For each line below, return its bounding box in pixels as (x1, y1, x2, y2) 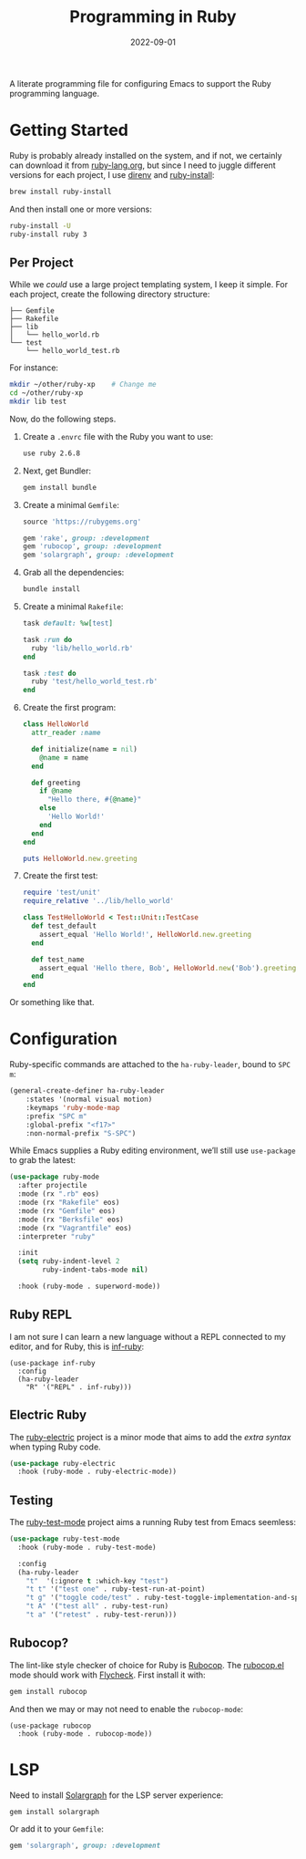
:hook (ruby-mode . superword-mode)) (17, 1282, 161, 1291)
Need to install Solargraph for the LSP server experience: (9, 1790, 224, 1801)
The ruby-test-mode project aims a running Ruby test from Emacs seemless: (9, 1517, 297, 1528)
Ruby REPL (9, 1307, 73, 1323)
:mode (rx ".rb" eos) (17, 1189, 100, 1199)
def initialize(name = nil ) (31, 744, 138, 753)
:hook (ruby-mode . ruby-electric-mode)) (17, 1467, 178, 1477)
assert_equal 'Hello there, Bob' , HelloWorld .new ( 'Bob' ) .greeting (39, 963, 297, 972)
